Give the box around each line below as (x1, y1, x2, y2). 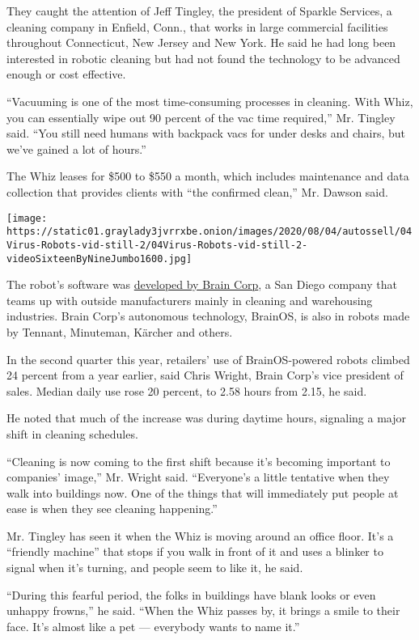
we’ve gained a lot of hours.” (6, 140, 146, 157)
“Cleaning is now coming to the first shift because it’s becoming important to (6, 452, 391, 469)
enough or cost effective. (6, 66, 126, 83)
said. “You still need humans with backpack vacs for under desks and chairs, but (6, 125, 405, 142)
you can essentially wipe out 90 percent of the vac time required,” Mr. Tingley (6, 108, 396, 125)
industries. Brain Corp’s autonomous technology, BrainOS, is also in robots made (6, 307, 410, 324)
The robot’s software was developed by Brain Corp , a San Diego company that (6, 276, 397, 293)
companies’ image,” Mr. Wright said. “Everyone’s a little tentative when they (6, 468, 390, 485)
